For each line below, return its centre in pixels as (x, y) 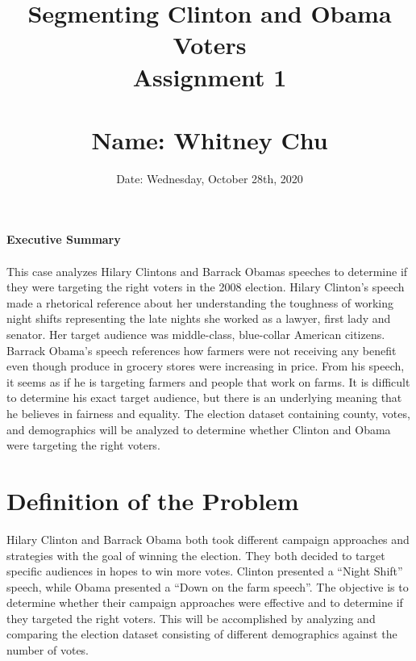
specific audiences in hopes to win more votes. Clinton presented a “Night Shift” (205, 571)
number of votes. (48, 650)
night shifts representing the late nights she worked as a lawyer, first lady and (199, 318)
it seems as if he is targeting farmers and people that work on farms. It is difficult (208, 381)
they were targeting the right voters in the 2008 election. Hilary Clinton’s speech (206, 287)
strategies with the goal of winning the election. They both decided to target (196, 555)
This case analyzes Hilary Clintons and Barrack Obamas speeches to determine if (207, 271)
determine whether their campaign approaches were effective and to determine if (205, 602)
